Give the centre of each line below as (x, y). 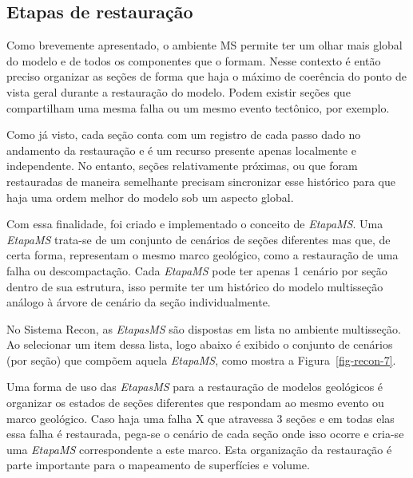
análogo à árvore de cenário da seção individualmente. (139, 302)
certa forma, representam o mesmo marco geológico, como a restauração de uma (203, 255)
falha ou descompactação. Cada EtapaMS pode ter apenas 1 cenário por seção (197, 270)
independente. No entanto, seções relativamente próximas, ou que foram (182, 166)
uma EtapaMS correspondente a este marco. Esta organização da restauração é (199, 449)
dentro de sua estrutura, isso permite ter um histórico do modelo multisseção (195, 286)
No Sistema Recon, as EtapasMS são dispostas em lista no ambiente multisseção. (204, 328)
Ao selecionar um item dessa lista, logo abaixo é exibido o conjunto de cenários (200, 344)
